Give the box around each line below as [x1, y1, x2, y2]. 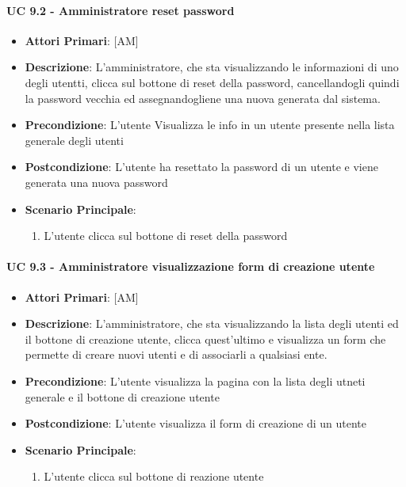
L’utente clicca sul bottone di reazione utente [44, 468, 264, 485]
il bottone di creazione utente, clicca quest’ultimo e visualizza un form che [25, 330, 386, 347]
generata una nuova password [25, 173, 168, 190]
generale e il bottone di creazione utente [25, 388, 220, 405]
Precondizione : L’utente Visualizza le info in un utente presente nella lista [25, 116, 395, 133]
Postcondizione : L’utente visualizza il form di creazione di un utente [25, 415, 367, 432]
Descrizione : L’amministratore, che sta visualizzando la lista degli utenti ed [25, 315, 399, 332]
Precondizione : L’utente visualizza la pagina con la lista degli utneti [25, 372, 366, 389]
